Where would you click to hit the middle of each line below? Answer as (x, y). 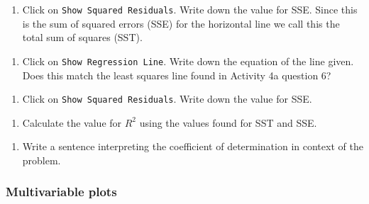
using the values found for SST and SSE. (228, 122)
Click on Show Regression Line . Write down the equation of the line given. (188, 61)
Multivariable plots (61, 192)
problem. (42, 160)
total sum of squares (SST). (82, 37)
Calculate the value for (72, 122)
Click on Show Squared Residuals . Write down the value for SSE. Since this (190, 9)
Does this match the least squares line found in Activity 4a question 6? (177, 75)
